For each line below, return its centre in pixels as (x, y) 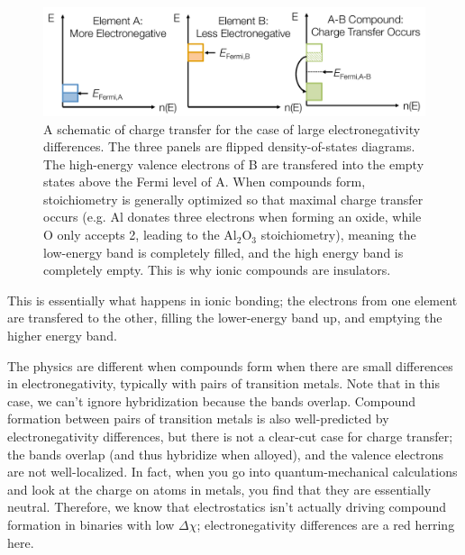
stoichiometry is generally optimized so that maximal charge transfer (233, 199)
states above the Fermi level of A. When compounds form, (205, 182)
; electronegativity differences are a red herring (326, 524)
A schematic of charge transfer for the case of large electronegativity (232, 128)
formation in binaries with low (91, 524)
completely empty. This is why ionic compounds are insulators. (217, 270)
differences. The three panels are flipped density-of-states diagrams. (229, 146)
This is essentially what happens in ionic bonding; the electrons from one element (232, 300)
